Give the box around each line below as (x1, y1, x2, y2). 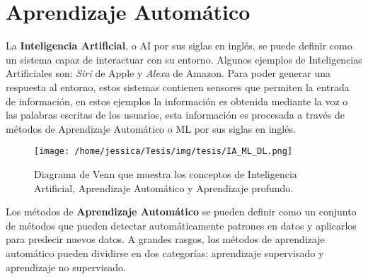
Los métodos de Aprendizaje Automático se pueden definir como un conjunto (6, 204, 357, 219)
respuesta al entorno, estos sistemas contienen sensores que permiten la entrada (6, 79, 350, 94)
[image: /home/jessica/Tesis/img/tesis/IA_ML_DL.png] (34, 146, 293, 157)
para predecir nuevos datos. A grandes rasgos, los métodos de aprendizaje (6, 232, 325, 247)
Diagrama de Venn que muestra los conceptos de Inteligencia (34, 166, 297, 181)
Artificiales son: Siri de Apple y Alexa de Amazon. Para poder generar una (6, 66, 330, 81)
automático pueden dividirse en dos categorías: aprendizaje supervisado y (6, 245, 324, 260)
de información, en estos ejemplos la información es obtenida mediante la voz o (6, 93, 348, 108)
